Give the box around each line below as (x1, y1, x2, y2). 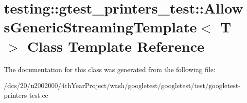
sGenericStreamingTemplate (4, 17, 197, 37)
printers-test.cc (4, 89, 48, 100)
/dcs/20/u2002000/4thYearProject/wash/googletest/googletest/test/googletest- (4, 80, 241, 90)
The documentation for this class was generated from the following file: (4, 64, 215, 74)
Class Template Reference (27, 36, 205, 56)
